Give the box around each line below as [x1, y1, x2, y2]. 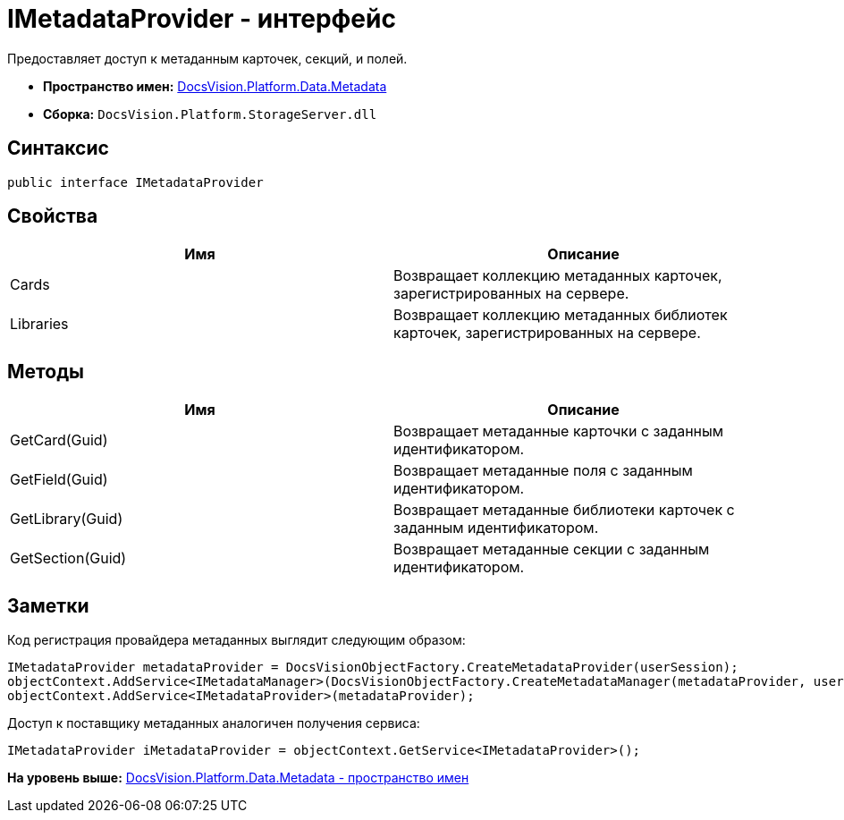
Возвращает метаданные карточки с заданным [393, 422, 724, 441]
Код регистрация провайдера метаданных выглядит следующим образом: [7, 632, 466, 648]
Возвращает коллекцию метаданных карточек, [393, 266, 722, 285]
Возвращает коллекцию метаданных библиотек [393, 306, 728, 325]
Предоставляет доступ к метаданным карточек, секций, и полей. [7, 50, 408, 66]
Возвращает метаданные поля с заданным [393, 461, 693, 480]
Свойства [7, 205, 98, 228]
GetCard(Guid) [10, 431, 108, 450]
